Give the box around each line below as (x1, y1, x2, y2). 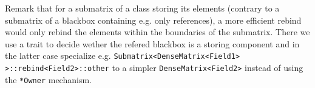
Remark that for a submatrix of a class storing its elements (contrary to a (5, 2, 280, 14)
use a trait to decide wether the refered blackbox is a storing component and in (5, 37, 300, 50)
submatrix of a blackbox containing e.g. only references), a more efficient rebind (5, 13, 302, 26)
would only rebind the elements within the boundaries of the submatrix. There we (5, 25, 310, 38)
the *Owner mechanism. (5, 73, 92, 86)
